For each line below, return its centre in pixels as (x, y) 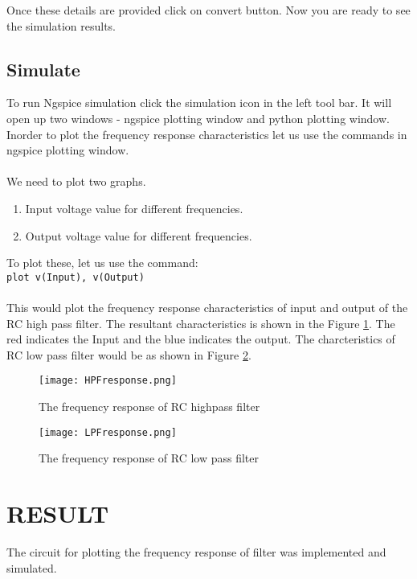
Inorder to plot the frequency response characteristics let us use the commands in (207, 134)
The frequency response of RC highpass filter (149, 407)
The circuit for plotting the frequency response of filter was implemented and (196, 551)
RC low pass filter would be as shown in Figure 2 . (129, 354)
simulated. (32, 567)
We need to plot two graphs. (76, 181)
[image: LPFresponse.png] (108, 432)
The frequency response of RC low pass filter (149, 458)
